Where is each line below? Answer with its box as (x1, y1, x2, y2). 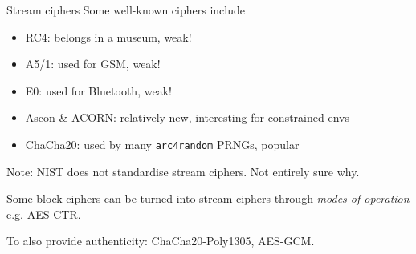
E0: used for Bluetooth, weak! (25, 82, 172, 99)
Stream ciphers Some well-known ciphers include (6, 2, 245, 18)
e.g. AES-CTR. (6, 205, 81, 222)
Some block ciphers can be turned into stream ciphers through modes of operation (6, 190, 410, 207)
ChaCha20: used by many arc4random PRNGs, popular (25, 135, 300, 152)
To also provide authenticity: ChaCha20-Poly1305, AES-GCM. (6, 232, 315, 249)
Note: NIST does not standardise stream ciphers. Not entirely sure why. (6, 163, 360, 179)
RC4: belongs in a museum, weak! (25, 28, 192, 45)
